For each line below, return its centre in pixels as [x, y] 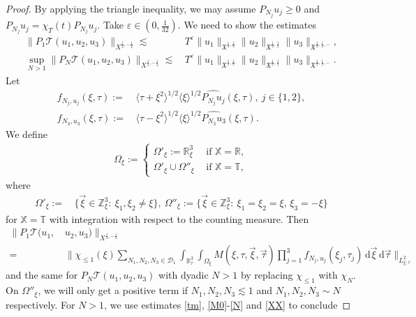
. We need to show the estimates [247, 25]
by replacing [267, 275]
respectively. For [40, 304]
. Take [111, 25]
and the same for [42, 275]
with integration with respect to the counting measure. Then [179, 218]
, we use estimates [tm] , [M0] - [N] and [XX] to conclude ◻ [228, 304]
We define [27, 133]
